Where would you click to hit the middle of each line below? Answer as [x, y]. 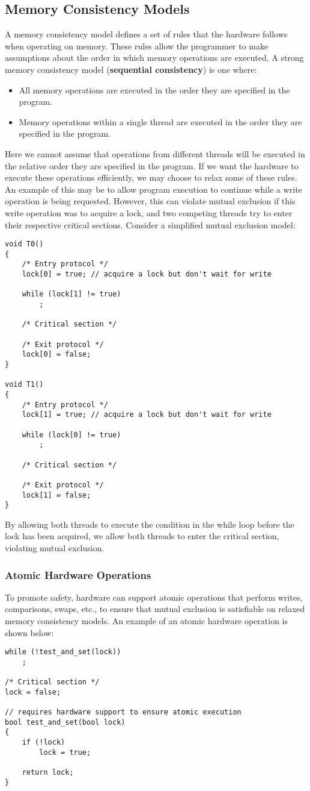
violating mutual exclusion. [55, 548]
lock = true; [65, 752]
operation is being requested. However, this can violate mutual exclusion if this [150, 201]
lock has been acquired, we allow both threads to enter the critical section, [142, 536]
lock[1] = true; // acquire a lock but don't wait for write [147, 415]
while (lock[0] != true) [71, 435]
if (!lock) [44, 743]
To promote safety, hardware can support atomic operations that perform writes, [154, 597]
